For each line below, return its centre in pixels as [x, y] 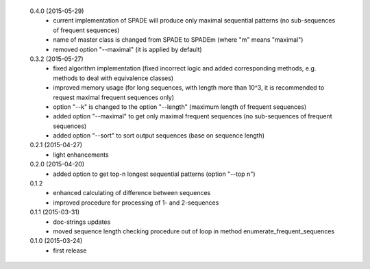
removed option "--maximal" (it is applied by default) [127, 49]
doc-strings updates [82, 222]
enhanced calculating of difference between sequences [132, 193]
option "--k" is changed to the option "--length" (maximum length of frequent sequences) [180, 107]
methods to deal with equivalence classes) [113, 78]
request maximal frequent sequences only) [114, 97]
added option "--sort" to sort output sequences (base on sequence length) [159, 136]
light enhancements [81, 155]
